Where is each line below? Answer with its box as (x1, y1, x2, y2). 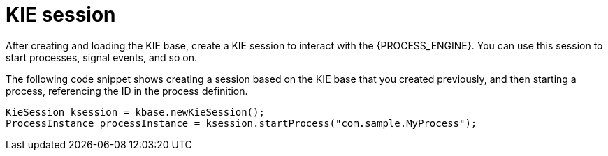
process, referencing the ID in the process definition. (6, 84, 248, 97)
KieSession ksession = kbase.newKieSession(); (6, 106, 265, 118)
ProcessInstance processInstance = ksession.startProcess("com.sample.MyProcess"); (6, 117, 477, 129)
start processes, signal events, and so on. (6, 51, 197, 63)
